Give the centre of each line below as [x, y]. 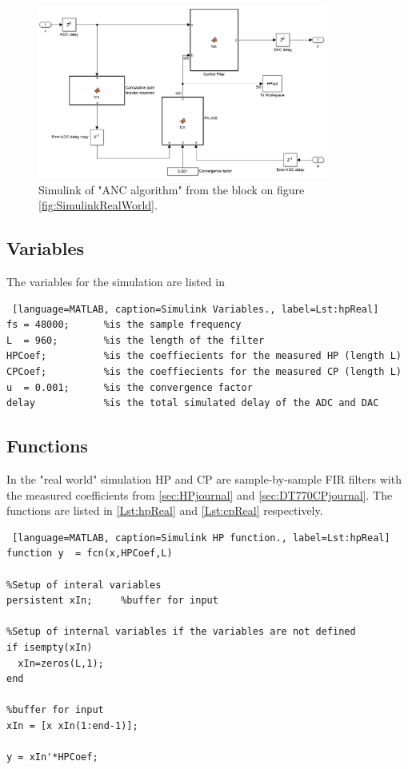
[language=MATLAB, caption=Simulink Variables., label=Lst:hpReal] [196, 309]
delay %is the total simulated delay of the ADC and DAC [193, 403]
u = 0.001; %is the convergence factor [130, 387]
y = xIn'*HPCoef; [52, 757]
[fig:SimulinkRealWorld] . [98, 205]
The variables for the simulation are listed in [116, 282]
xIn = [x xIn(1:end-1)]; [72, 725]
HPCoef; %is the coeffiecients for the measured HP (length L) [204, 356]
